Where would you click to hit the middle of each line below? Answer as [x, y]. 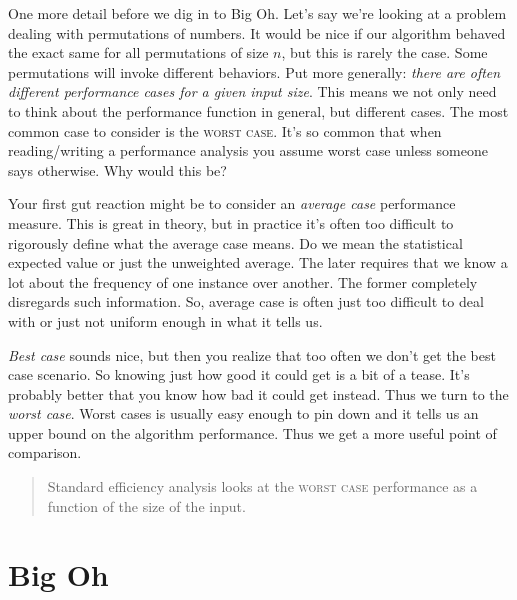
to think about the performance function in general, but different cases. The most [258, 110]
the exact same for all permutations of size [138, 52]
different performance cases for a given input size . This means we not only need [252, 91]
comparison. [45, 452]
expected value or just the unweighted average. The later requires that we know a [258, 262]
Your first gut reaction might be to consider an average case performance [232, 203]
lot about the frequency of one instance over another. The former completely [243, 281]
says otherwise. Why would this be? [117, 169]
